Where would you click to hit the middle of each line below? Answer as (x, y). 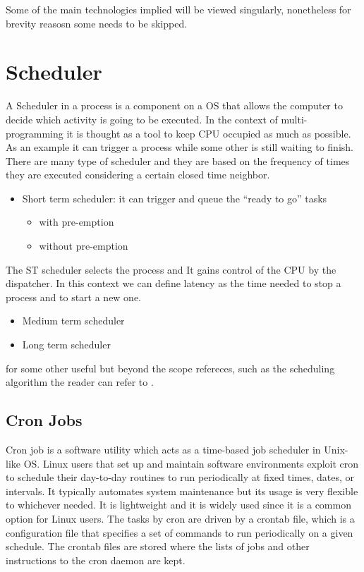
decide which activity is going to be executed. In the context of (142, 119)
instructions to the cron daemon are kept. (96, 560)
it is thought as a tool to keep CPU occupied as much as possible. (209, 133)
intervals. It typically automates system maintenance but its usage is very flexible (182, 491)
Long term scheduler (66, 345)
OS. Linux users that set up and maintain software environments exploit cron (191, 463)
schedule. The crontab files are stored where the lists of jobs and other (158, 546)
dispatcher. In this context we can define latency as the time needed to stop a (174, 283)
